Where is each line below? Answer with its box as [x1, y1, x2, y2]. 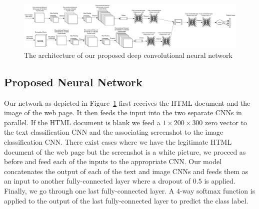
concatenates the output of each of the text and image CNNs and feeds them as [4, 166, 248, 176]
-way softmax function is [179, 185, 255, 196]
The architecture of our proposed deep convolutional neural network [24, 49, 232, 60]
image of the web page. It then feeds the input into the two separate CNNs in [4, 107, 242, 118]
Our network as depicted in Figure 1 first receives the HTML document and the [4, 97, 250, 108]
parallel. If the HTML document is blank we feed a [4, 117, 160, 127]
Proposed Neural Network [4, 74, 142, 89]
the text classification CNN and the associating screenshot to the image [4, 127, 223, 137]
